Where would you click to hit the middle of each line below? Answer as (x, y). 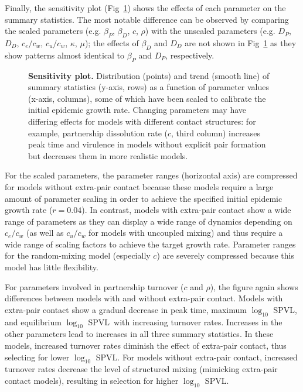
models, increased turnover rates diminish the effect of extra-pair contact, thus (146, 345)
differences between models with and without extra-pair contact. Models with (144, 298)
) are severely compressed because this (225, 255)
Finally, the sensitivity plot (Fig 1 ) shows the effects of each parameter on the (145, 8)
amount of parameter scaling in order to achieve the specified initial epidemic (144, 198)
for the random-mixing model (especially (78, 255)
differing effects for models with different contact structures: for (142, 121)
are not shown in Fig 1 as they (241, 42)
